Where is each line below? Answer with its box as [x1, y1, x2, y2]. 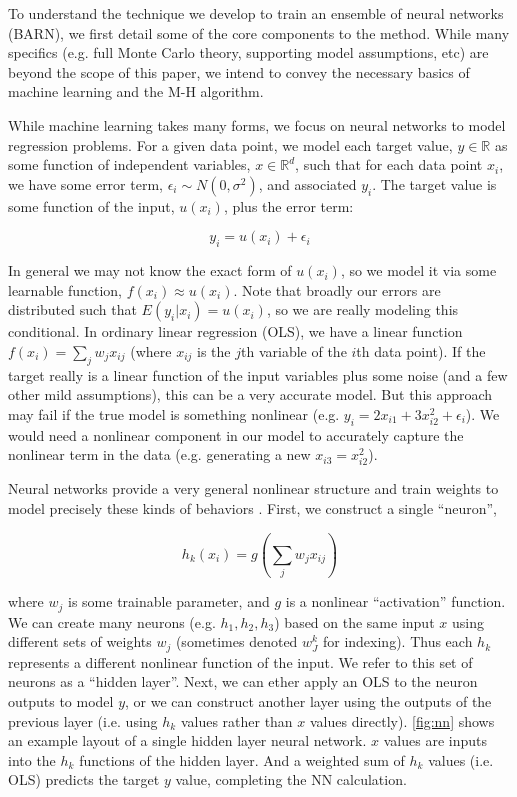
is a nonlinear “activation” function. [285, 591, 506, 612]
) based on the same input [274, 611, 435, 632]
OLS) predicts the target [8, 769, 160, 790]
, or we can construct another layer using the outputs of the [125, 691, 492, 712]
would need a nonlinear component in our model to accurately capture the [8, 424, 464, 445]
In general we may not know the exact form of [8, 260, 292, 281]
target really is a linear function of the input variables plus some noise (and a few [8, 364, 508, 385]
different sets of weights [8, 631, 152, 652]
